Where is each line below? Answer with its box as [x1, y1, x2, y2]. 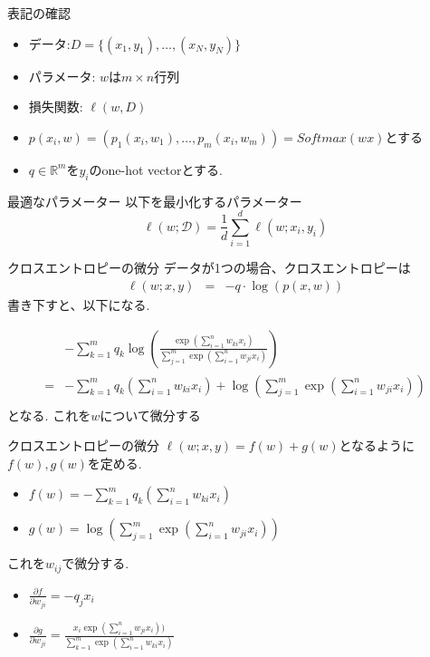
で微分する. [62, 554, 129, 573]
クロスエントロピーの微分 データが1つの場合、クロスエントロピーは [7, 258, 411, 277]
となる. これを [7, 405, 91, 424]
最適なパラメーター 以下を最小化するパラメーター [7, 191, 302, 210]
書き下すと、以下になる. [7, 295, 150, 314]
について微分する [100, 405, 201, 424]
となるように [339, 436, 416, 455]
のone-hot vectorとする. [89, 159, 223, 179]
